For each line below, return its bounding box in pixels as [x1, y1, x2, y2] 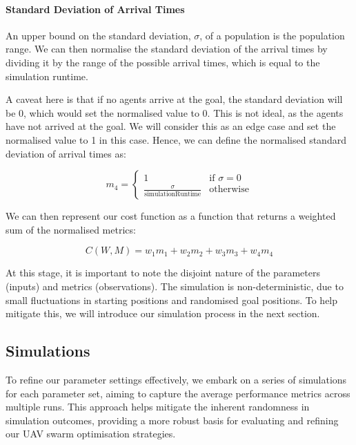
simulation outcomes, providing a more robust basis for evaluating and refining [6, 413, 339, 427]
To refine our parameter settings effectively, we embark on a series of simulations [6, 372, 347, 386]
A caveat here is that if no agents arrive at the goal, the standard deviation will [6, 92, 343, 106]
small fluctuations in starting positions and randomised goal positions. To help [6, 292, 338, 307]
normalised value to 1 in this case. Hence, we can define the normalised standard [6, 132, 346, 146]
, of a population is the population [199, 28, 345, 42]
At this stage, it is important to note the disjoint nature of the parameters [6, 265, 320, 280]
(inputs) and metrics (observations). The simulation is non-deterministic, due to [6, 278, 344, 293]
